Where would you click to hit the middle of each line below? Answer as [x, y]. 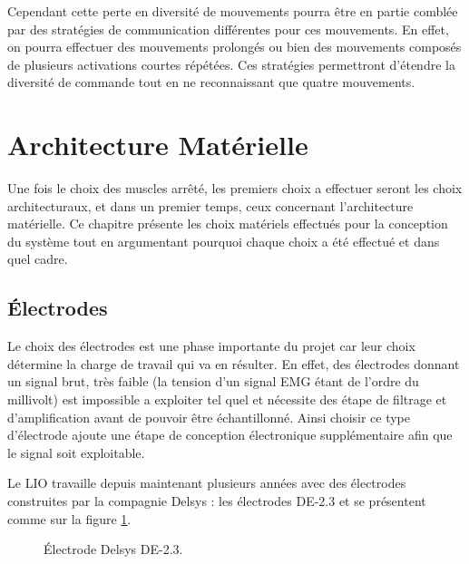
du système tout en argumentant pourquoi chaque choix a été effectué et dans [224, 241]
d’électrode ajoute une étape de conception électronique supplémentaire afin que [230, 435]
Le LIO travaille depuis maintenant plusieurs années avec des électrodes [207, 483]
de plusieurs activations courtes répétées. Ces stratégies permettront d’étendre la [231, 64]
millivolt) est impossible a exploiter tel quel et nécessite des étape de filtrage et [227, 399]
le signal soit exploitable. [76, 452]
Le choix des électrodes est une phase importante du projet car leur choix [211, 346]
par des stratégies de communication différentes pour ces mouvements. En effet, [228, 29]
